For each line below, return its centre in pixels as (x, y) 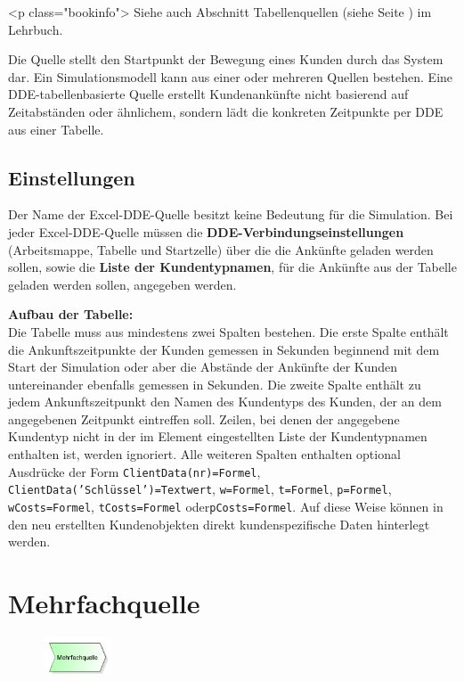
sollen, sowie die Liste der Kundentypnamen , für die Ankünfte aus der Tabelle (232, 267)
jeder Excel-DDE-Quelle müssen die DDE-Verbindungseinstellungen (206, 231)
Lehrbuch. (36, 29)
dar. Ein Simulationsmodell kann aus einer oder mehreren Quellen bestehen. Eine (231, 76)
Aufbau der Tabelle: (71, 314)
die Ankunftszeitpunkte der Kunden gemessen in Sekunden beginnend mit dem (224, 349)
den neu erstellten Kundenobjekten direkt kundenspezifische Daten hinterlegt (219, 524)
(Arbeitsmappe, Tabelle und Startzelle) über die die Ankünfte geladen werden (221, 249)
